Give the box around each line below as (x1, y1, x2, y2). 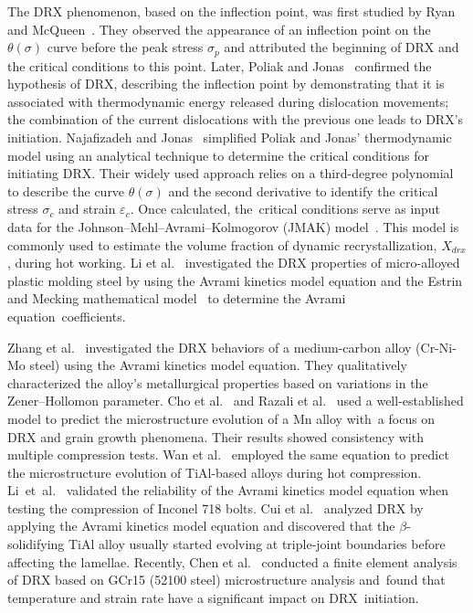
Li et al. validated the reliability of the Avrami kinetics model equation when (7, 481, 448, 500)
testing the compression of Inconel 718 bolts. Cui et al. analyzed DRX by (7, 498, 424, 517)
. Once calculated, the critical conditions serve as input (130, 199, 441, 218)
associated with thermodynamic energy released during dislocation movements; (7, 91, 449, 111)
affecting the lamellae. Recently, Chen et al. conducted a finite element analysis (7, 552, 457, 571)
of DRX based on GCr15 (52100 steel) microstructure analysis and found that (7, 570, 446, 589)
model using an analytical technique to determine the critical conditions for (7, 145, 429, 164)
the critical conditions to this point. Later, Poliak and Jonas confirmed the (7, 56, 432, 75)
